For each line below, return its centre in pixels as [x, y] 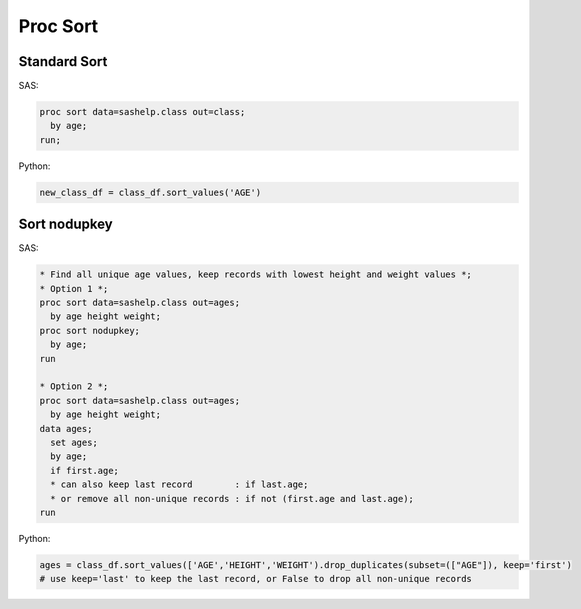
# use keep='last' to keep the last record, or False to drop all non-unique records [255, 579]
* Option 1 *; [74, 288]
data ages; [66, 428]
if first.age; [85, 470]
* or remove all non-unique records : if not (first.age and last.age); [232, 498]
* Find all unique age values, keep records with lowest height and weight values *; [255, 274]
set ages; [74, 442]
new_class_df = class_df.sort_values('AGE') [150, 192]
